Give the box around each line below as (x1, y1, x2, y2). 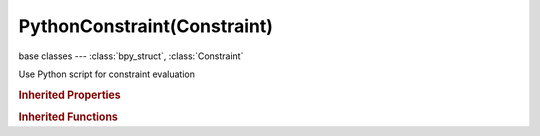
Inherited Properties (18, 88, 122, 102)
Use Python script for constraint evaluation (18, 68, 195, 80)
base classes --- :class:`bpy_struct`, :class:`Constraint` (18, 50, 244, 62)
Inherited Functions (18, 110, 119, 124)
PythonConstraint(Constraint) (18, 15, 274, 37)
